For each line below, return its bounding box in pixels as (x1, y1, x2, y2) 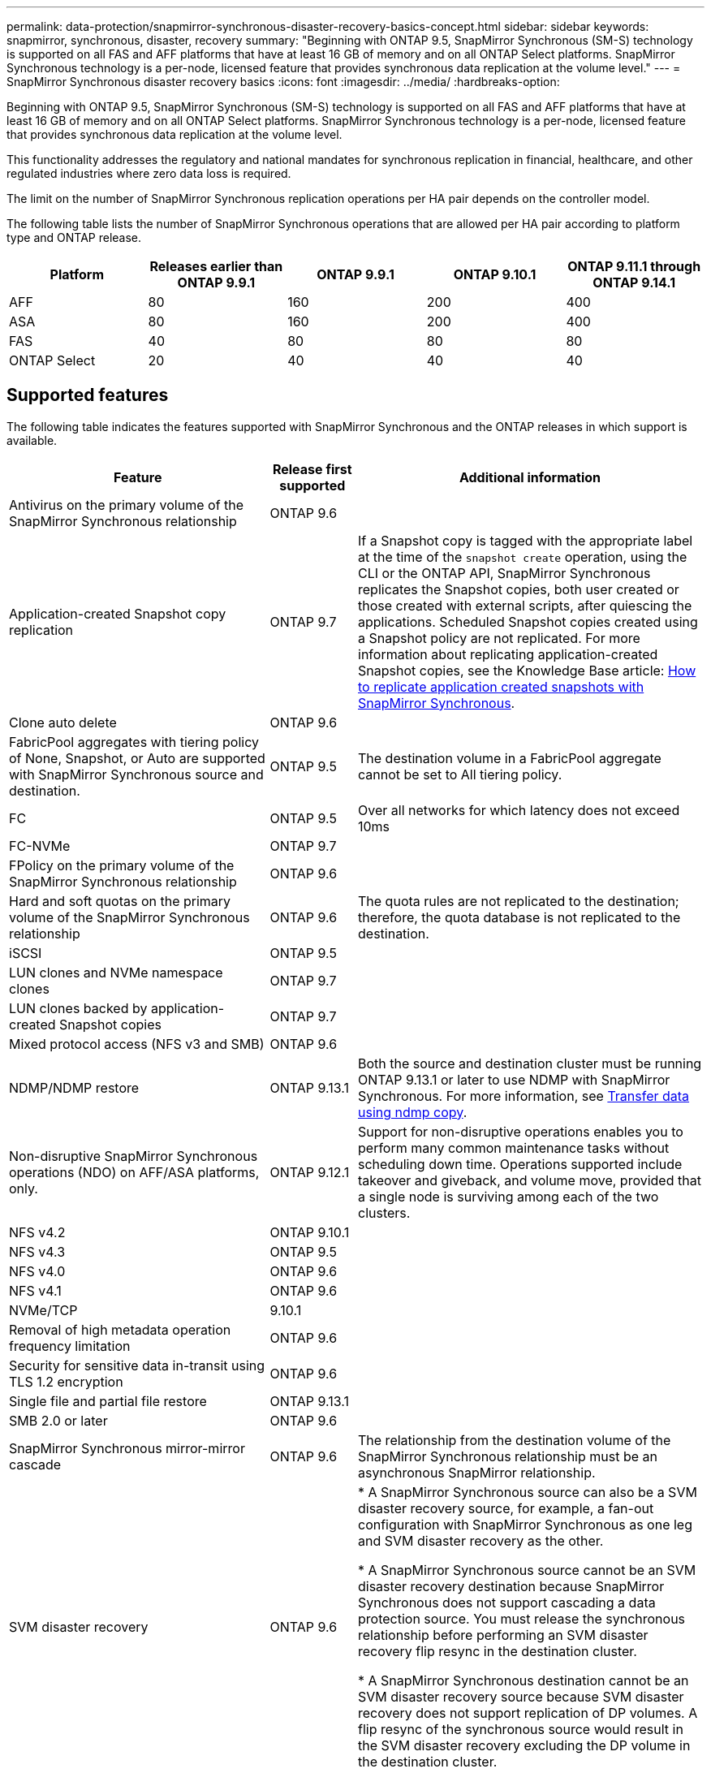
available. (6, 433, 58, 447)
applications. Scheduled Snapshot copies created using (358, 613, 698, 630)
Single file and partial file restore (9, 1392, 207, 1409)
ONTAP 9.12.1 (269, 1163, 350, 1180)
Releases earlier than (149, 258, 283, 274)
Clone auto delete (9, 714, 117, 731)
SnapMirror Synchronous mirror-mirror (9, 1439, 245, 1456)
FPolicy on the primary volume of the (9, 856, 235, 874)
